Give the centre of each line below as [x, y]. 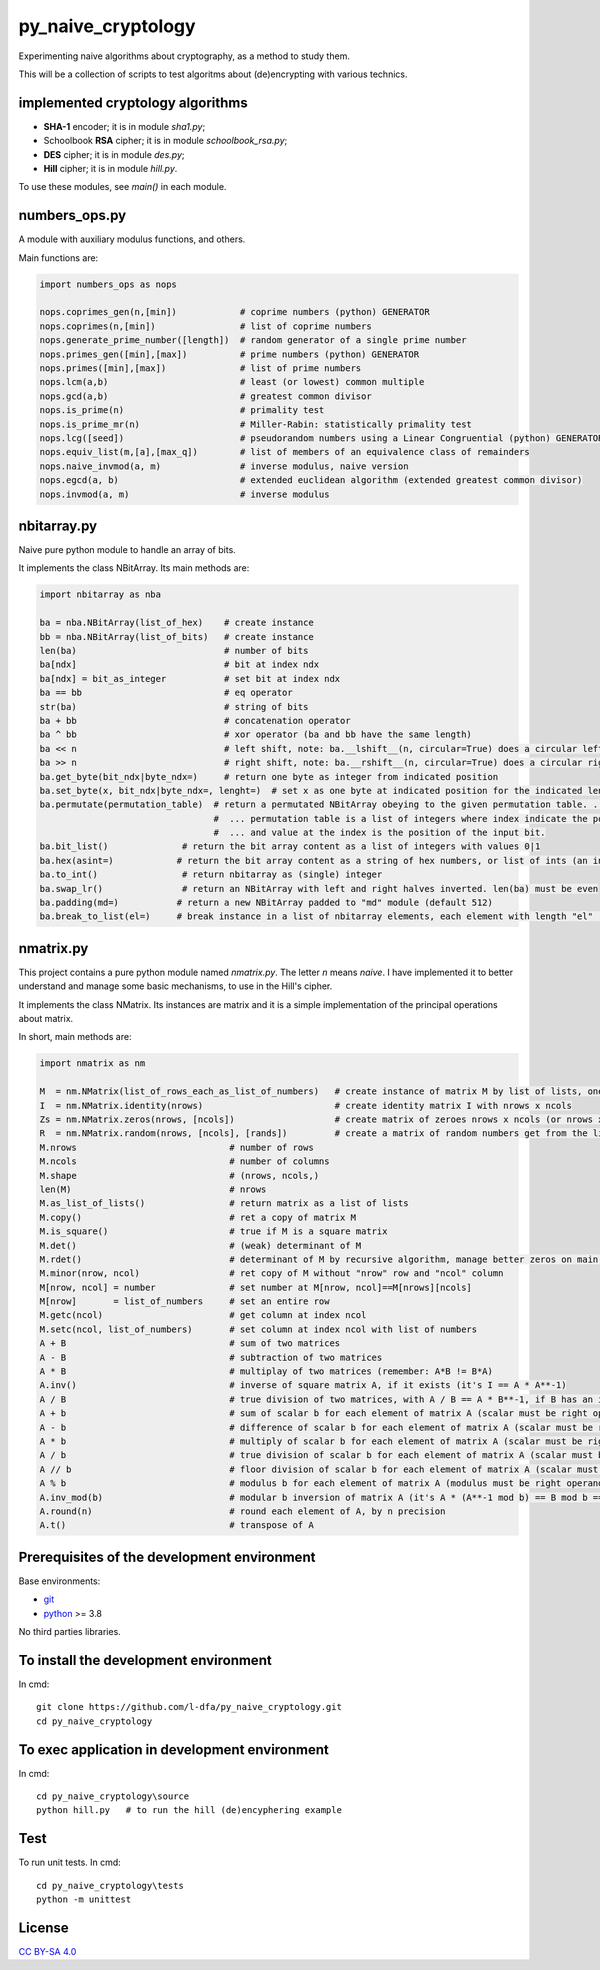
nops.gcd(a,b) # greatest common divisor [205, 396]
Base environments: [59, 1581]
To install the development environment [145, 1660]
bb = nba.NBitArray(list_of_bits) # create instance [176, 636]
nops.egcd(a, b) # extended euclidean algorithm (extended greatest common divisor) [311, 480]
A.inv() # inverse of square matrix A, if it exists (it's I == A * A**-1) [303, 1385]
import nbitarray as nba [100, 594]
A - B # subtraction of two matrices [211, 1357]
